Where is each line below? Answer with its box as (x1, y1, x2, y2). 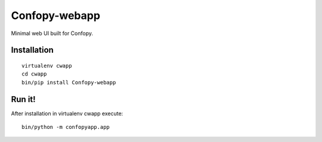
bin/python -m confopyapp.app (21, 124, 110, 131)
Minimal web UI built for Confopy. (11, 30, 94, 37)
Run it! (11, 94, 36, 104)
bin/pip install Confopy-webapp (21, 79, 116, 86)
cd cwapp (21, 71, 47, 77)
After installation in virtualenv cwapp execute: (11, 110, 123, 117)
